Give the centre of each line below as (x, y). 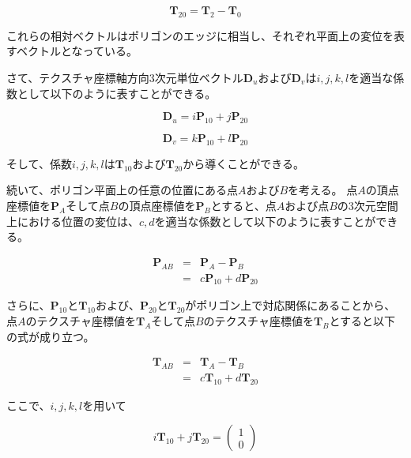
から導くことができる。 (243, 163)
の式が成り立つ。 (51, 336)
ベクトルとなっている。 (77, 51)
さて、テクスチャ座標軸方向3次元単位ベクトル (125, 77)
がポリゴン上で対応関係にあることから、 (290, 305)
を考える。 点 (323, 190)
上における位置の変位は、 (73, 221)
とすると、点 (243, 205)
